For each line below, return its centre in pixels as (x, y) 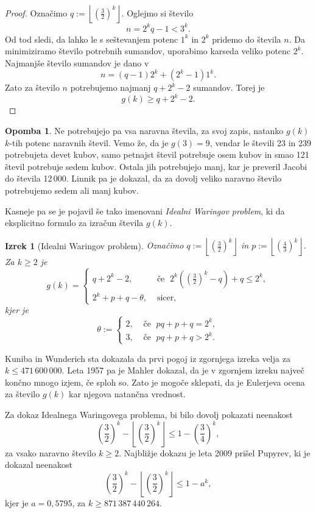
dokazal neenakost (39, 465)
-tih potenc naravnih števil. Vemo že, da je (89, 142)
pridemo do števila (247, 39)
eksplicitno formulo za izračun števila (74, 223)
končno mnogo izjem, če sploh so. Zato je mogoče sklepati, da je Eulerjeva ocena (155, 382)
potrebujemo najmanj (111, 87)
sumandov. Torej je (229, 87)
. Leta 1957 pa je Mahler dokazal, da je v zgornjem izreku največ (183, 370)
